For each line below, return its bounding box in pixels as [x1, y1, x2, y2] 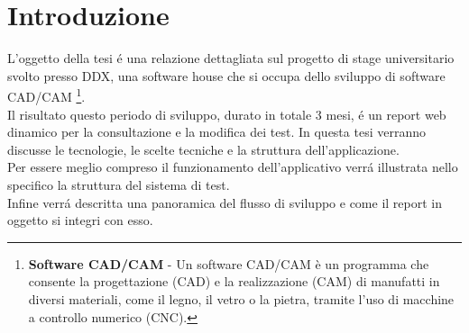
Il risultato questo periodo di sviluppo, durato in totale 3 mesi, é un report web [7, 104, 446, 123]
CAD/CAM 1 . [7, 85, 86, 105]
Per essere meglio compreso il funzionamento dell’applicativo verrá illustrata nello [7, 157, 458, 176]
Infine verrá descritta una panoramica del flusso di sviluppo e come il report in [7, 193, 443, 211]
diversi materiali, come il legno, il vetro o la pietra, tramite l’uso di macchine [28, 289, 455, 308]
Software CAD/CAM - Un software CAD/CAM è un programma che [28, 254, 429, 273]
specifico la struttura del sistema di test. [7, 175, 230, 193]
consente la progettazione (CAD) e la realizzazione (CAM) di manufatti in [28, 272, 440, 291]
